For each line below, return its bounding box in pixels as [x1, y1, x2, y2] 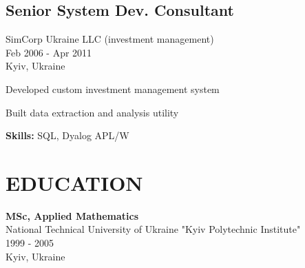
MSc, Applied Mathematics [6, 208, 139, 223]
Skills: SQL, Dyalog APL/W [6, 128, 129, 143]
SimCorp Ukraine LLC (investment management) [6, 32, 214, 46]
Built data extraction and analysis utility [6, 105, 179, 119]
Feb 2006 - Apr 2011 [6, 45, 92, 59]
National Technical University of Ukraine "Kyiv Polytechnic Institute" [6, 222, 301, 236]
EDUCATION [6, 168, 143, 196]
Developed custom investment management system [6, 81, 220, 96]
